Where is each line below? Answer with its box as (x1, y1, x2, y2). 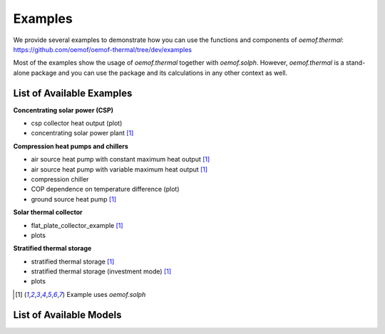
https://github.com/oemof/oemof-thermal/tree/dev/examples (13, 45, 192, 53)
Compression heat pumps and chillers (13, 142, 128, 150)
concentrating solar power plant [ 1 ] (31, 129, 134, 137)
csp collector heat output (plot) (31, 119, 123, 127)
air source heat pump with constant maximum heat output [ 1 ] (31, 155, 210, 164)
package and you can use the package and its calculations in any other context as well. (31, 68, 288, 77)
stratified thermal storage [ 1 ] (31, 257, 115, 266)
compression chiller (31, 174, 89, 183)
